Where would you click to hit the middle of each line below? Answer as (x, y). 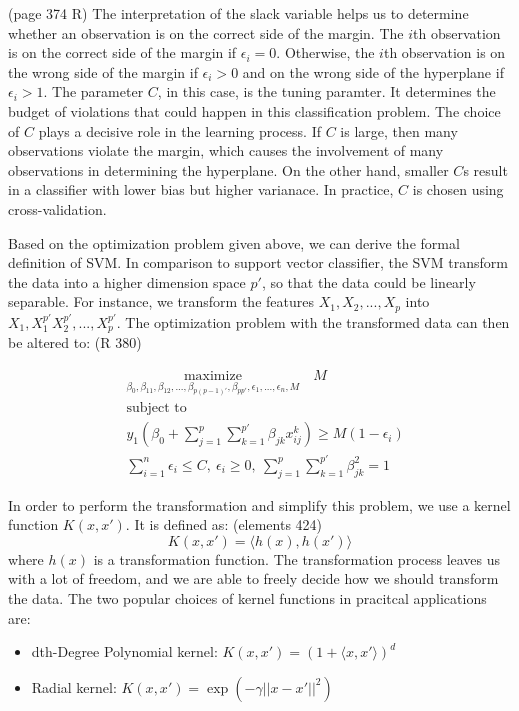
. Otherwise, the (325, 52)
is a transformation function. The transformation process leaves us (297, 558)
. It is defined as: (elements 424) (224, 524)
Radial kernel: (74, 686)
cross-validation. (57, 208)
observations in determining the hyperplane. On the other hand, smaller (228, 169)
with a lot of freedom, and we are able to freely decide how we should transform (253, 578)
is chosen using (458, 189)
